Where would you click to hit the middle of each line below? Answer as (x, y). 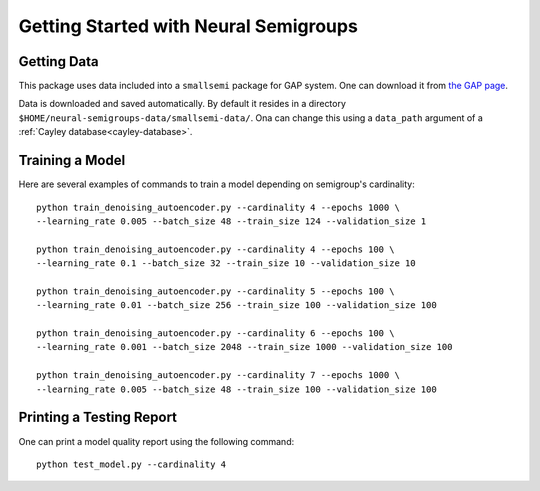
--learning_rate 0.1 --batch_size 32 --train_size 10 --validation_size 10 (226, 263)
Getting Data (58, 61)
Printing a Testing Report (98, 417)
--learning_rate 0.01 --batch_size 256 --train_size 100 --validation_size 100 (236, 305)
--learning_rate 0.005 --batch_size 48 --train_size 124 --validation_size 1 (231, 221)
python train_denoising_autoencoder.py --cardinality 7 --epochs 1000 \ (218, 375)
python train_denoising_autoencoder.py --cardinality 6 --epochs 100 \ (215, 333)
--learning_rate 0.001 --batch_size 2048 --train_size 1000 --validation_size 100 (244, 347)
